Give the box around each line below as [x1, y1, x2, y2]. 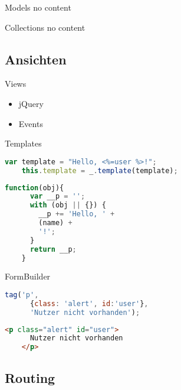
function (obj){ [5, 183, 64, 192]
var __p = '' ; [29, 192, 85, 201]
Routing [5, 368, 55, 386]
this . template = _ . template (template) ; [21, 166, 178, 175]
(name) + [38, 219, 73, 227]
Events [18, 117, 43, 129]
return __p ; [29, 245, 77, 253]
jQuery [18, 97, 44, 109]
